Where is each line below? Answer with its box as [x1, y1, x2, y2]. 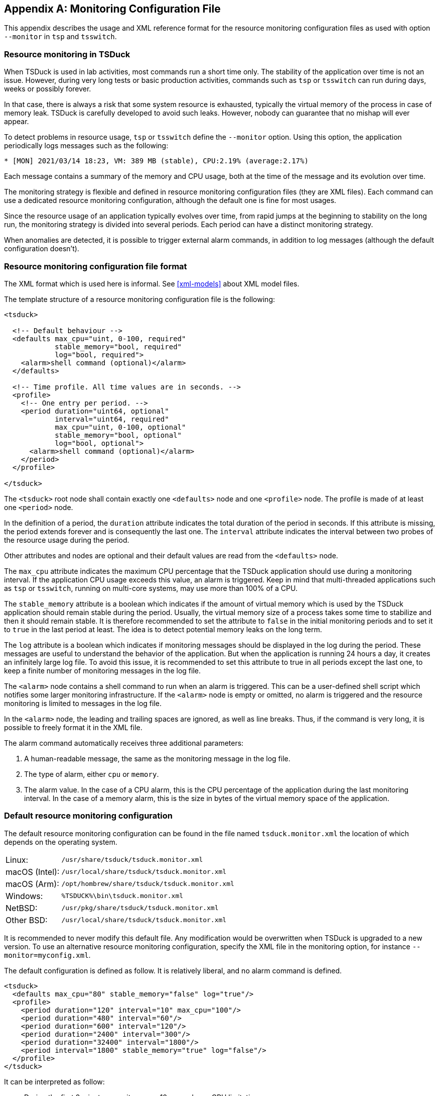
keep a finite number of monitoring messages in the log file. [4, 666, 201, 675]
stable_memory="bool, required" [55, 342, 182, 351]
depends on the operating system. [4, 837, 117, 846]
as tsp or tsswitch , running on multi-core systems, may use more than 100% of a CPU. [4, 583, 298, 592]
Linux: [6, 854, 29, 865]
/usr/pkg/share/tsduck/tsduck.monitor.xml [61, 904, 219, 912]
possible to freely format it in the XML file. [4, 723, 142, 732]
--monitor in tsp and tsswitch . [4, 32, 117, 41]
